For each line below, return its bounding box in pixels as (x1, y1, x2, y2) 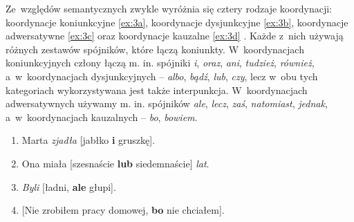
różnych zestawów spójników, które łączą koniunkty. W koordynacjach (6, 41, 304, 56)
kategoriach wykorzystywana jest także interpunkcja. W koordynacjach (6, 82, 308, 97)
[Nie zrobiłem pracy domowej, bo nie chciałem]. (21, 203, 225, 217)
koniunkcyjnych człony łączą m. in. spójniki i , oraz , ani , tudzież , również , (6, 55, 315, 70)
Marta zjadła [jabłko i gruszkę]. (21, 133, 156, 147)
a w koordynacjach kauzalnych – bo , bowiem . (6, 109, 198, 124)
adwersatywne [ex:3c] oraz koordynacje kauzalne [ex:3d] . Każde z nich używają (6, 28, 344, 43)
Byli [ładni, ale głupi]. (21, 179, 116, 194)
